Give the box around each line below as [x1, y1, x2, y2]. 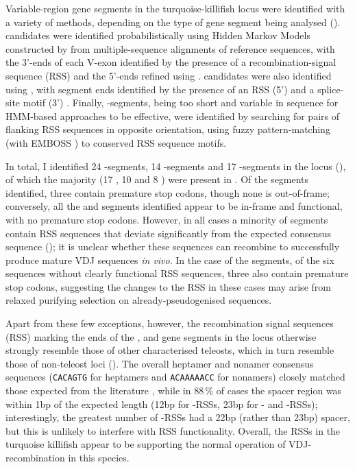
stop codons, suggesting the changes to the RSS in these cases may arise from [5, 279, 331, 293]
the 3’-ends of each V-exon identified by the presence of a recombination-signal [5, 55, 336, 69]
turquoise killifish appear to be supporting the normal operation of [5, 437, 286, 451]
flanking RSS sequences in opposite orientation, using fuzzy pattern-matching [5, 122, 330, 136]
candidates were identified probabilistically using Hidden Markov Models [5, 28, 310, 43]
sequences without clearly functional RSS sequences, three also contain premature [5, 266, 349, 280]
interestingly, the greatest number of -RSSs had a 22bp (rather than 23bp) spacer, [5, 410, 350, 424]
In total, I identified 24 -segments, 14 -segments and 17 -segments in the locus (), [5, 158, 346, 173]
